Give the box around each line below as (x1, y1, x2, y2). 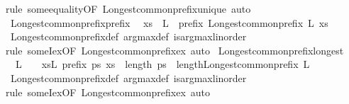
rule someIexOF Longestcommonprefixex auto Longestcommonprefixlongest (6, 42, 344, 57)
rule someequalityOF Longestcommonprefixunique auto (6, 1, 251, 16)
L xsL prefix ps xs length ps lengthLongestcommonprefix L (15, 57, 310, 71)
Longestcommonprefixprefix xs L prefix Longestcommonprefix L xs (10, 15, 328, 30)
